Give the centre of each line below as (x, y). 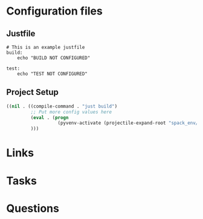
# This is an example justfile (46, 47)
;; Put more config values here (71, 112)
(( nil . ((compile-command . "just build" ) (62, 106)
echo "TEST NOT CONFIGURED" (52, 74)
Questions (33, 208)
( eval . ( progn (50, 117)
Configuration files (54, 11)
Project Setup (33, 92)
